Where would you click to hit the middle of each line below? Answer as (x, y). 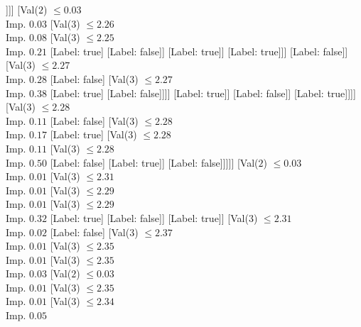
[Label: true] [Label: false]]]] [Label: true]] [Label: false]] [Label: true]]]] (203, 93)
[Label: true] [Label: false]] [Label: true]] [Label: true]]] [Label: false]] (199, 51)
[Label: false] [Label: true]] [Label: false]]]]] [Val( (154, 162)
